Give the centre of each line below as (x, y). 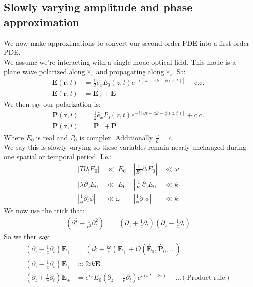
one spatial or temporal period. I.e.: (58, 157)
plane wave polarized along (45, 72)
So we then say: (28, 236)
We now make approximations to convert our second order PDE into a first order (127, 42)
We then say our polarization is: (52, 104)
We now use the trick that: (44, 210)
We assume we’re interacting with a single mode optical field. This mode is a (120, 62)
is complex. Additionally (116, 137)
